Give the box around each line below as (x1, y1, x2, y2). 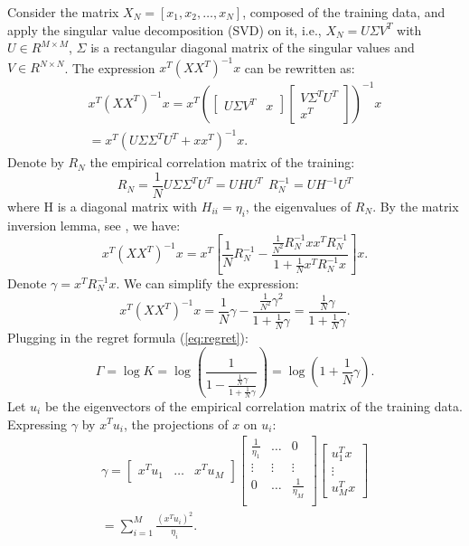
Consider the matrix (7, 3, 119, 21)
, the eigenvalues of (245, 197, 352, 215)
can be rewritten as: (244, 58, 355, 77)
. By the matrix (372, 197, 459, 215)
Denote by (7, 153, 64, 172)
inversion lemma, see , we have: (7, 215, 181, 234)
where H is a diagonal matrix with (7, 197, 198, 215)
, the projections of (123, 414, 229, 433)
